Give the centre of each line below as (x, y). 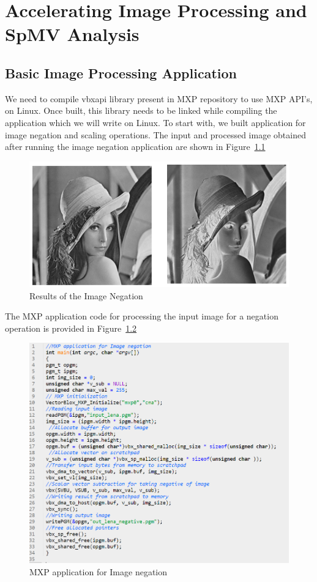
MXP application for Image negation (99, 571)
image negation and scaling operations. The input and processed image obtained (155, 134)
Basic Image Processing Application (121, 73)
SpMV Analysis (72, 34)
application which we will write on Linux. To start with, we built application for (155, 122)
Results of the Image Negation (86, 295)
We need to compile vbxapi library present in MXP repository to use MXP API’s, (159, 98)
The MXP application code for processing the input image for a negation (142, 316)
